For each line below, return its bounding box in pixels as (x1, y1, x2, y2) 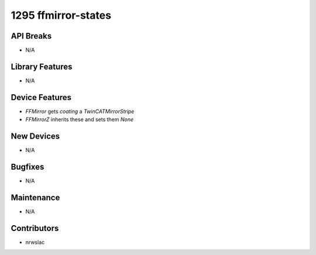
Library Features (11, 61, 73, 71)
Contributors (11, 223, 59, 233)
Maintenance (11, 192, 60, 202)
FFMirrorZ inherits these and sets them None (25, 116, 134, 123)
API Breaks (11, 31, 52, 41)
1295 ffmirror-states (11, 9, 111, 22)
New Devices (11, 132, 60, 142)
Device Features (11, 92, 72, 102)
